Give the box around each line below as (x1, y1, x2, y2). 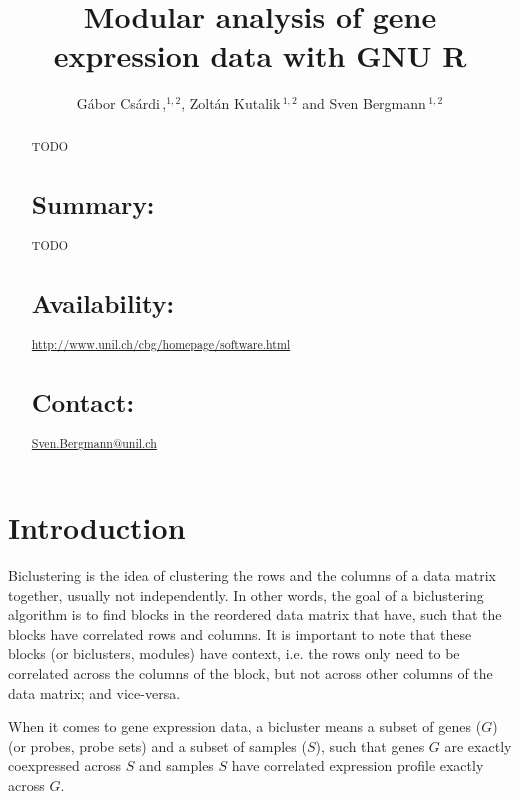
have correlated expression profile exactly (231, 755, 484, 776)
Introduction (8, 507, 186, 548)
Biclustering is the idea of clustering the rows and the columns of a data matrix (8, 564, 496, 585)
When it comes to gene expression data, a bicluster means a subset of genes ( (8, 716, 482, 737)
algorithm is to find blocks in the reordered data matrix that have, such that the (8, 604, 502, 625)
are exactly (444, 735, 512, 756)
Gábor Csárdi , (76, 93, 167, 114)
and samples (139, 755, 214, 776)
